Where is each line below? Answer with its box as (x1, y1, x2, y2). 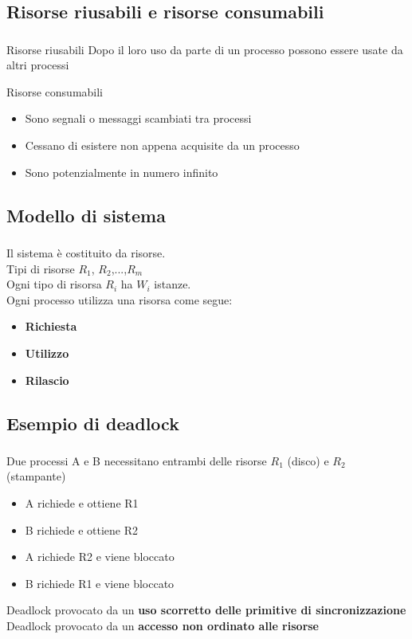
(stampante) (6, 468, 66, 484)
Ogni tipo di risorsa (6, 276, 102, 292)
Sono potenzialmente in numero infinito (25, 163, 218, 180)
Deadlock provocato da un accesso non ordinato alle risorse (6, 617, 319, 633)
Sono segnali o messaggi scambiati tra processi (25, 110, 252, 127)
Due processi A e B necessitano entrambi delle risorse (6, 452, 267, 468)
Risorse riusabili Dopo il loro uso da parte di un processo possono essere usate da (6, 41, 403, 57)
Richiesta (25, 318, 77, 335)
